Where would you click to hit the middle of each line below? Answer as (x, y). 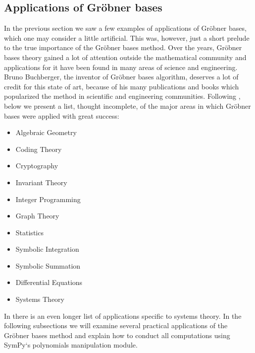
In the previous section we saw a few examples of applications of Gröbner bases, (125, 28)
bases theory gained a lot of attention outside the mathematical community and (125, 57)
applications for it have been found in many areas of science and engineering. (121, 67)
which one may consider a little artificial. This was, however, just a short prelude (127, 37)
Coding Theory (39, 149)
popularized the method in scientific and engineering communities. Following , (122, 96)
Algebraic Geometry (46, 132)
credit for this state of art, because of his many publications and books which (122, 86)
